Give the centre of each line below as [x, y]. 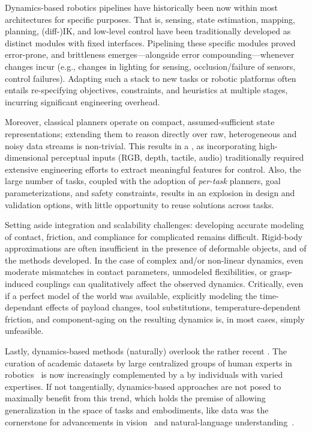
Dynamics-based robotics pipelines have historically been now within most [141, 7]
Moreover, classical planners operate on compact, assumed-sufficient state [140, 122]
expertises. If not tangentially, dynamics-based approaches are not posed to [143, 386]
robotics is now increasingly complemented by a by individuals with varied [144, 375]
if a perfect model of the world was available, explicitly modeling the [131, 295]
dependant [24, 307]
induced [19, 284]
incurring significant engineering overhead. [82, 101]
